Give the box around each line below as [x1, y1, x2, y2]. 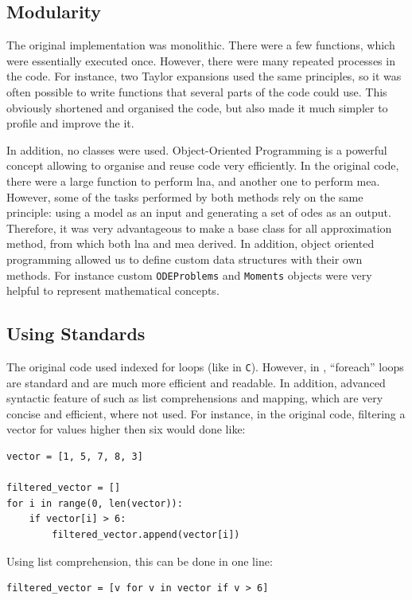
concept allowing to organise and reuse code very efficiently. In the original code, [6, 157, 399, 174]
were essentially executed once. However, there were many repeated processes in [6, 52, 395, 69]
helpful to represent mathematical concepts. [6, 282, 220, 299]
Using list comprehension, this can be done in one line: [6, 552, 273, 569]
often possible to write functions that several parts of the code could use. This [6, 83, 387, 100]
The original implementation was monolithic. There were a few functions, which [6, 37, 395, 53]
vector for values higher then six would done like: [6, 421, 246, 437]
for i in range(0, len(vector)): [6, 497, 183, 509]
